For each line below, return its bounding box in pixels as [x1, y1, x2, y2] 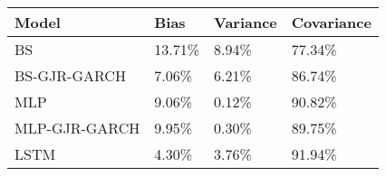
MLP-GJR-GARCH [14, 117, 140, 138]
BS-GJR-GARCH [14, 65, 126, 86]
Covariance [291, 12, 372, 32]
